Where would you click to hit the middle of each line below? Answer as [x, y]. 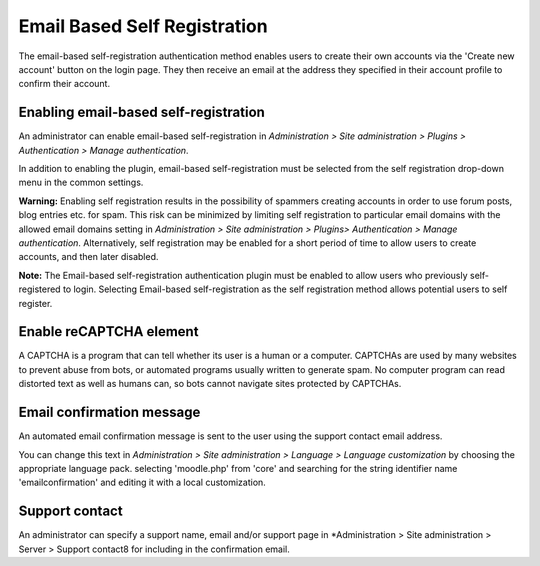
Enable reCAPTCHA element [108, 331]
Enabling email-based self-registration [141, 112]
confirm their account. [64, 84]
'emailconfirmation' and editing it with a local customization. [142, 482]
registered [39, 289]
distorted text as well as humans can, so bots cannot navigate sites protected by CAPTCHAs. [210, 384]
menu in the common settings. [81, 182]
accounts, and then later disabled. [88, 257]
